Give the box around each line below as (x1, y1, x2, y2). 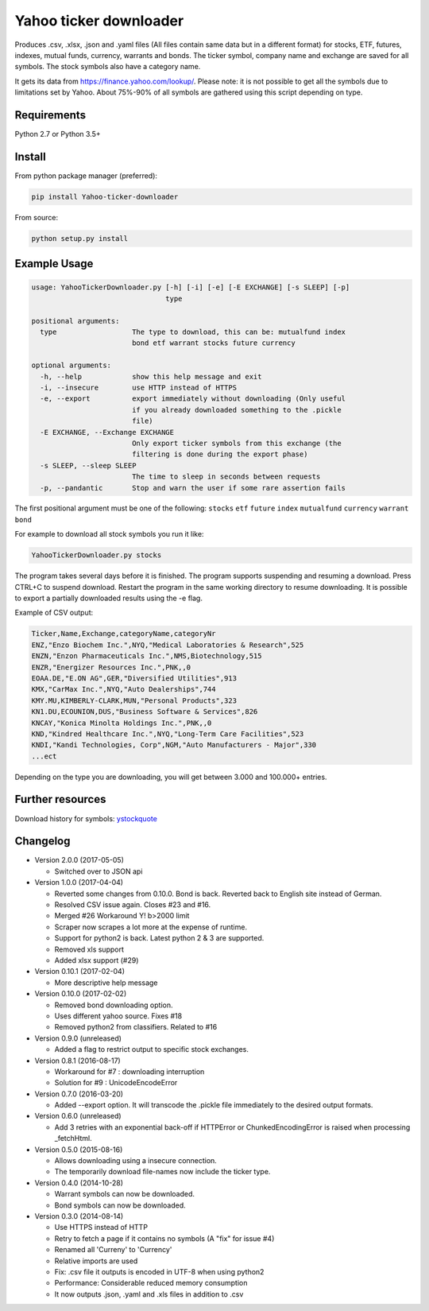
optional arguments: (31, 361, 111, 370)
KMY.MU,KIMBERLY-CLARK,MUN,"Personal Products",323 (31, 696, 238, 705)
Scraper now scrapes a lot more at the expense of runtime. (54, 922, 248, 932)
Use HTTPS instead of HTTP (54, 1223, 149, 1232)
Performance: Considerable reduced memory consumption (54, 1278, 248, 1288)
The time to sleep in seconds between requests (131, 472, 321, 481)
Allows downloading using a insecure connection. (54, 1156, 218, 1166)
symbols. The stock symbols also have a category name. (14, 62, 201, 72)
